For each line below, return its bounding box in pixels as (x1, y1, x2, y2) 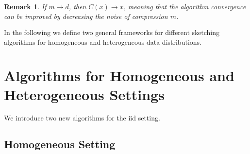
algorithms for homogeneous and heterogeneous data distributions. (4, 36, 201, 47)
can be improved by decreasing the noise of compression (4, 11, 168, 21)
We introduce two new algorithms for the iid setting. (4, 112, 160, 122)
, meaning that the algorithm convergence (123, 1, 246, 11)
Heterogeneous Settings (4, 84, 165, 104)
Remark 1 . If (4, 1, 47, 11)
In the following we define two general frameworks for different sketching (4, 27, 220, 37)
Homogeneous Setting (4, 136, 116, 151)
